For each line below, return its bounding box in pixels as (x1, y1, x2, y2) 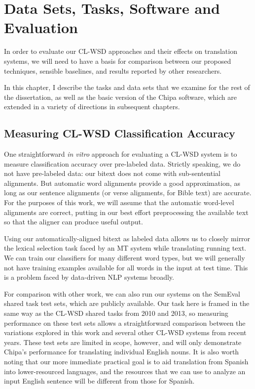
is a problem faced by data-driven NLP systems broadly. (4, 272, 174, 282)
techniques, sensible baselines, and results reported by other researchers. (4, 65, 222, 76)
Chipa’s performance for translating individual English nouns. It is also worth (4, 346, 239, 357)
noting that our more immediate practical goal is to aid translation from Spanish (4, 356, 249, 366)
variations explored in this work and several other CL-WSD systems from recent (4, 327, 247, 338)
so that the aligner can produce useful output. (4, 216, 143, 227)
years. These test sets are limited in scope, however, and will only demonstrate (4, 337, 242, 347)
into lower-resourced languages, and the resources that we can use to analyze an (4, 366, 246, 376)
